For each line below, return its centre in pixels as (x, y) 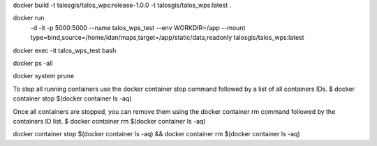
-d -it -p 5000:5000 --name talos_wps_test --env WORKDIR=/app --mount (138, 27)
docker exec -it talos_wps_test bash (65, 50)
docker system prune (44, 76)
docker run (29, 18)
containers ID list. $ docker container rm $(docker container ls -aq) (109, 121)
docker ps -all (33, 63)
